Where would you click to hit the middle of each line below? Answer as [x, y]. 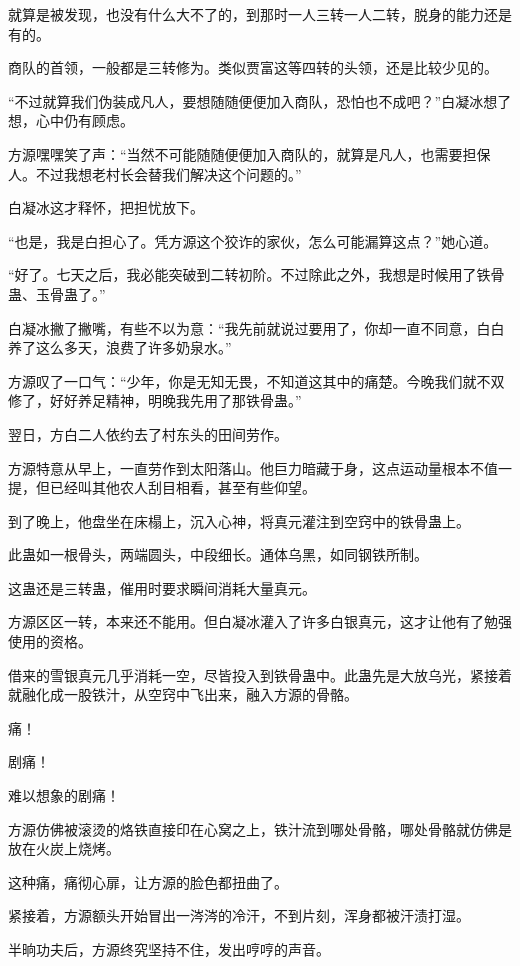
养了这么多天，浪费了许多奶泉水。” [120, 347]
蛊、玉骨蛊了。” [57, 293]
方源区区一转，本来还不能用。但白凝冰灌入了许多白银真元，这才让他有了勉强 [260, 621]
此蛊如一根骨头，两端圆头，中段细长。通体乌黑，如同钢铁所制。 [218, 554]
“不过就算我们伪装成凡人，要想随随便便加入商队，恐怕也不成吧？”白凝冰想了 [260, 100]
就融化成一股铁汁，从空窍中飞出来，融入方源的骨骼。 [183, 694]
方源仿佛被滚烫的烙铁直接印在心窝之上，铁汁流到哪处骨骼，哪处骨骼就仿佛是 [260, 828]
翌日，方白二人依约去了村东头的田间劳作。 [148, 433]
